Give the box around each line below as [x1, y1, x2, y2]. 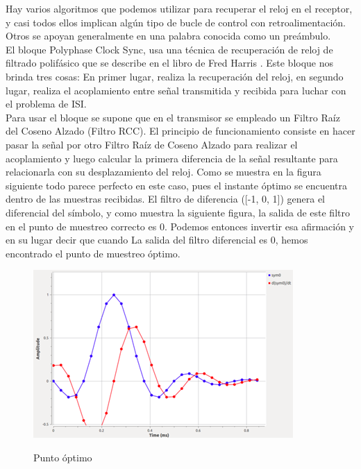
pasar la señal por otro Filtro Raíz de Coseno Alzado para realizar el [6, 137, 298, 151]
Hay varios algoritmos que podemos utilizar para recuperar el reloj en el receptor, [6, 1, 353, 15]
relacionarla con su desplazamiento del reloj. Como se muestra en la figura [6, 164, 321, 179]
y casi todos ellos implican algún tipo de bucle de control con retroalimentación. [6, 15, 346, 29]
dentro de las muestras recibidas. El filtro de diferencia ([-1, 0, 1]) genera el [6, 191, 325, 206]
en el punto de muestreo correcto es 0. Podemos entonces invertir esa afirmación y [6, 219, 355, 233]
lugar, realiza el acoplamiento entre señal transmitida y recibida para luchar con [6, 83, 346, 97]
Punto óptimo [33, 450, 92, 464]
